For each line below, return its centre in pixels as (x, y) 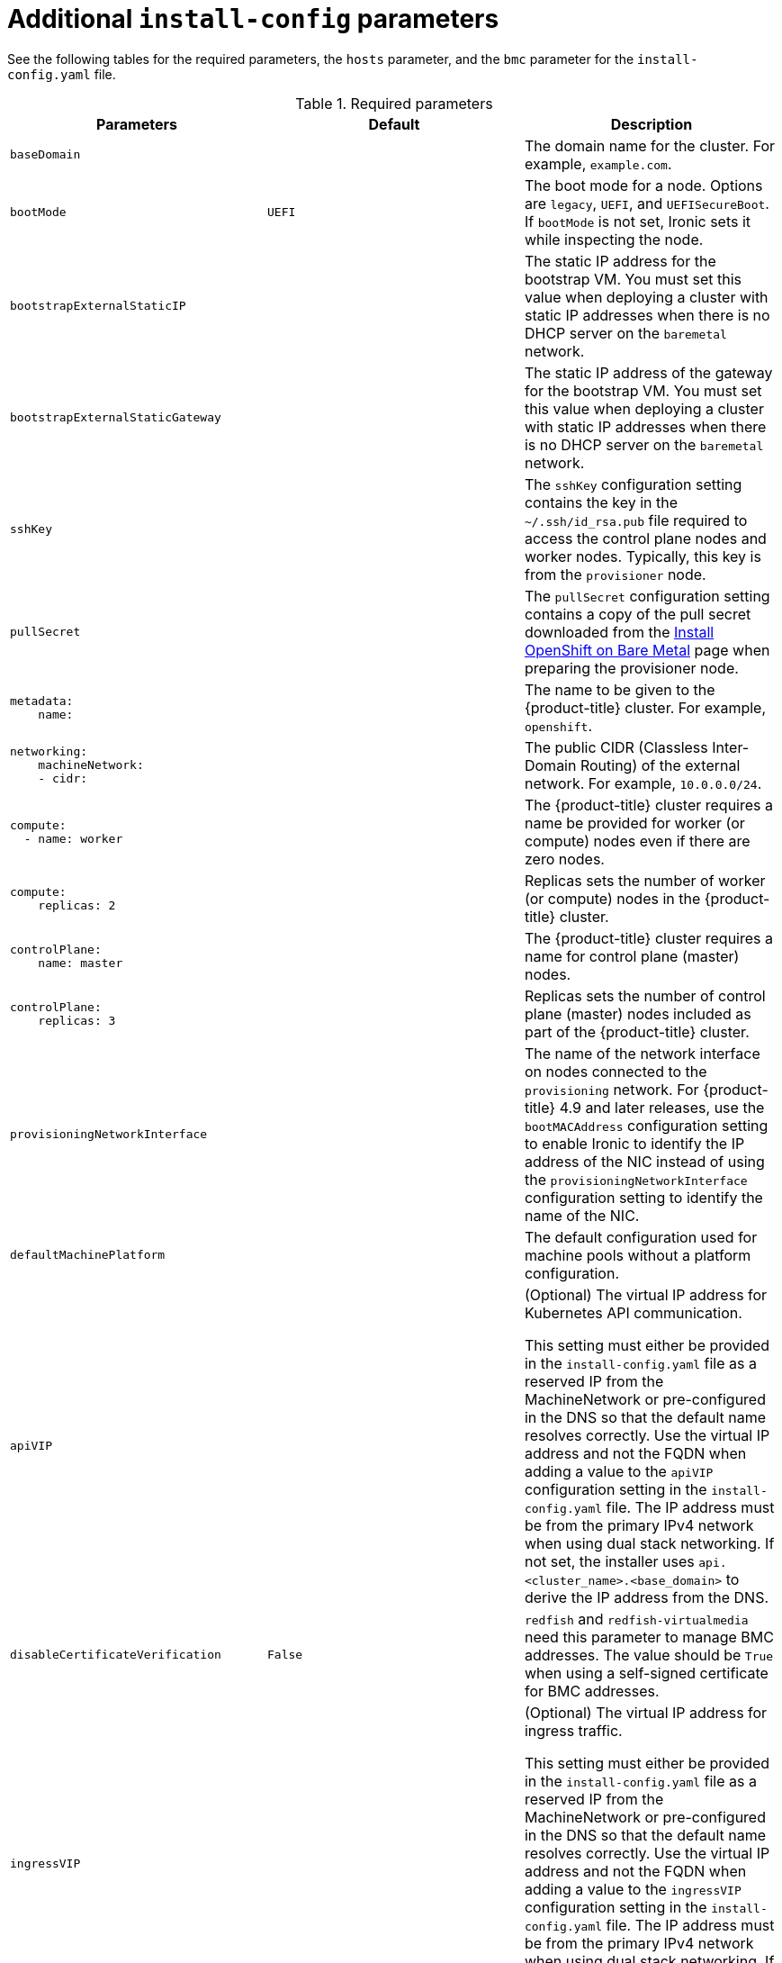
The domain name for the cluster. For (650, 145)
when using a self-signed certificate (646, 1673)
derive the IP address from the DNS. (647, 1597)
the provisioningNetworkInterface (636, 1179)
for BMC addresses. (592, 1691)
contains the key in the (601, 502)
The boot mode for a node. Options (643, 185)
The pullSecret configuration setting (647, 596)
